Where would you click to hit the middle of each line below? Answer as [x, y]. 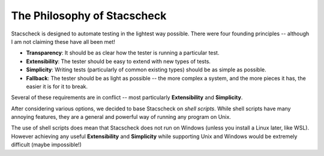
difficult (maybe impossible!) [46, 145]
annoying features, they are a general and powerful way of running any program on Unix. [121, 117]
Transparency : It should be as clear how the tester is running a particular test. [123, 53]
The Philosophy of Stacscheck [89, 16]
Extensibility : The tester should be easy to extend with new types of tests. [118, 61]
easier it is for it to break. [57, 86]
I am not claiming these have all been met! [63, 41]
